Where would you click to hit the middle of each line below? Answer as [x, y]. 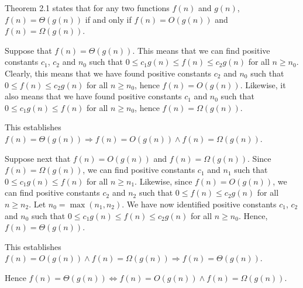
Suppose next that [38, 158]
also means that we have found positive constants [93, 96]
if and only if [108, 19]
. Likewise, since [163, 181]
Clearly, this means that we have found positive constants [108, 73]
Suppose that [28, 50]
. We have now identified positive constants [199, 204]
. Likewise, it [263, 84]
